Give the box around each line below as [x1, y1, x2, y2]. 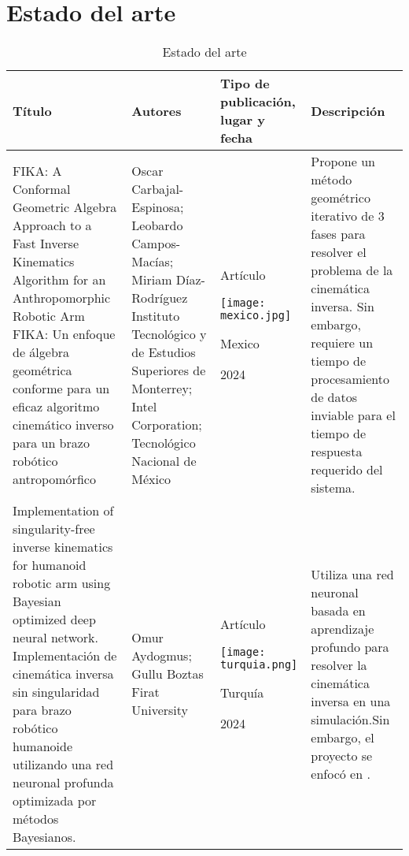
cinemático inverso [13, 415, 114, 434]
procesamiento [311, 370, 389, 389]
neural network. [13, 628, 98, 647]
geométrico [311, 188, 370, 207]
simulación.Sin [311, 709, 390, 728]
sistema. [311, 478, 356, 497]
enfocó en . [311, 764, 370, 783]
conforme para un [13, 378, 110, 397]
